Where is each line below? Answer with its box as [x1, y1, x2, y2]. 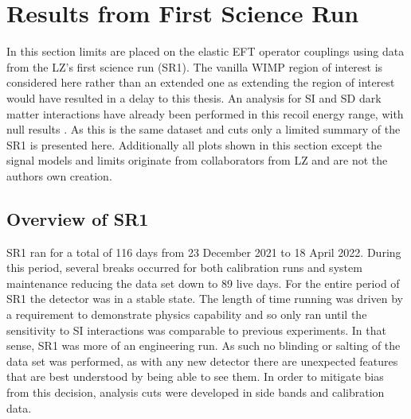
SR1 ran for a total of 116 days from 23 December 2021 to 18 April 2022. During [6, 243, 401, 260]
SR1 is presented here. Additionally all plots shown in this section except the [6, 136, 382, 153]
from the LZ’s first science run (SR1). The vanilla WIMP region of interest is [6, 58, 383, 75]
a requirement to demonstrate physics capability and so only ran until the [6, 306, 367, 323]
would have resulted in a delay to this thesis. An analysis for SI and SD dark [6, 89, 382, 106]
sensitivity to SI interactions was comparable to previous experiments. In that [6, 321, 386, 338]
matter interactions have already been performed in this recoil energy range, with [6, 105, 404, 122]
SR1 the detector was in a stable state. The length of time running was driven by [6, 290, 403, 307]
